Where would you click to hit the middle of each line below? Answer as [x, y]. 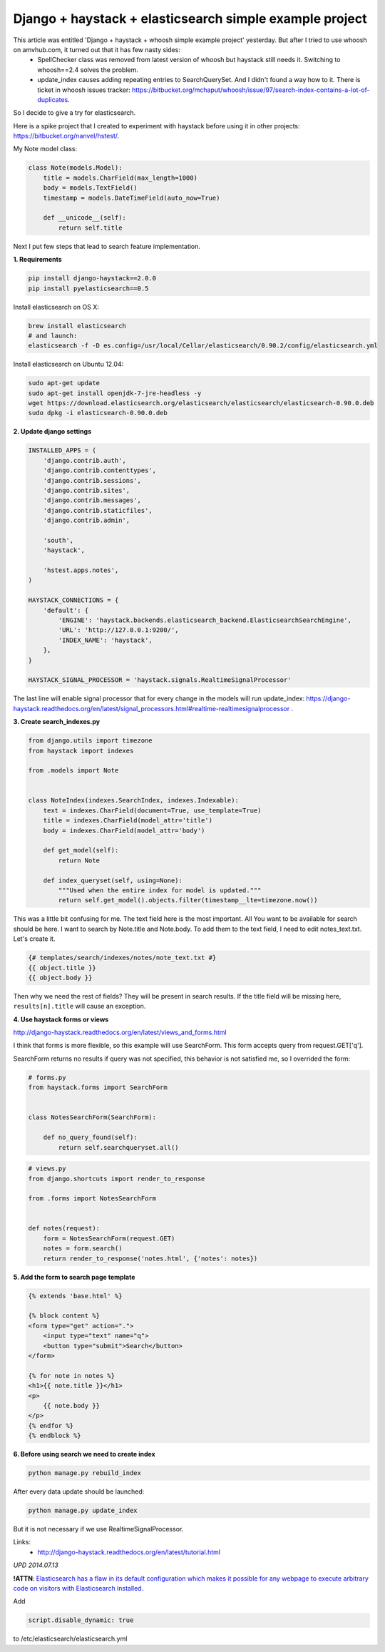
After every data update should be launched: [79, 1492]
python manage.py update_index [83, 1511]
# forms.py [47, 1077]
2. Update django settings [52, 432]
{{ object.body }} [60, 978]
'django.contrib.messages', [92, 500]
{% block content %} [64, 1316]
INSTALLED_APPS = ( [62, 450]
